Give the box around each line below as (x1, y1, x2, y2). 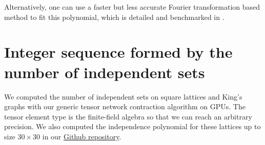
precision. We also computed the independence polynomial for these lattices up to (4, 121, 261, 132)
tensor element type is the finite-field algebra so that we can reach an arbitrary (4, 111, 252, 122)
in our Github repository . (42, 131, 121, 141)
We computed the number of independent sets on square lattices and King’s (4, 91, 242, 102)
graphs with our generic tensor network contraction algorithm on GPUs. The (4, 101, 246, 112)
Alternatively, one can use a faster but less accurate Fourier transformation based (4, 2, 260, 12)
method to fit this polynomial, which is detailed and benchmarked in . (4, 11, 225, 22)
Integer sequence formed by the (4, 41, 233, 62)
